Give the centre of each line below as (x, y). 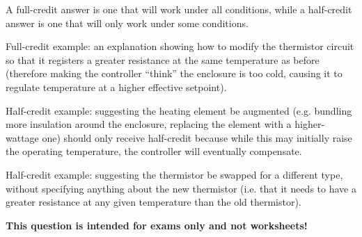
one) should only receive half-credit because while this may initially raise (197, 137)
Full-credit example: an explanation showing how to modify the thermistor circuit (180, 46)
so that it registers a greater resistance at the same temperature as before (163, 59)
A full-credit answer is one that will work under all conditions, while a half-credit (179, 9)
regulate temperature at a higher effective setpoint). (116, 87)
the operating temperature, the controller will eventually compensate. (154, 151)
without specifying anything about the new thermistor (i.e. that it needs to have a (181, 188)
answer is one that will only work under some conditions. (127, 23)
